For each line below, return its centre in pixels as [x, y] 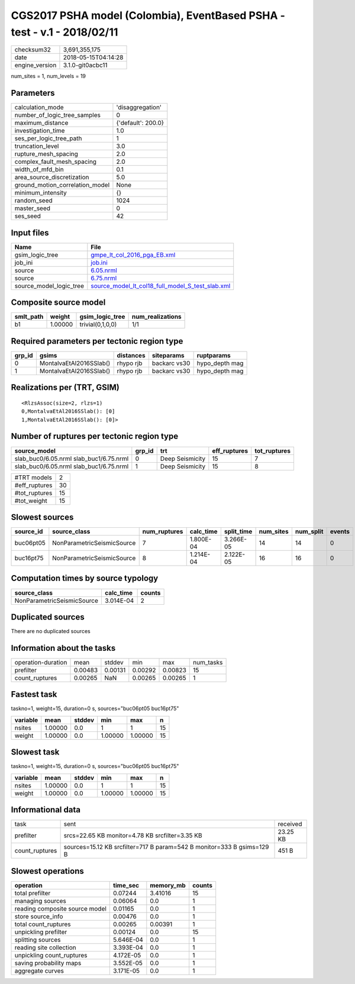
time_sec [126, 885]
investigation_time [40, 131]
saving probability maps [48, 963]
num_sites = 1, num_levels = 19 [48, 76]
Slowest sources [42, 517]
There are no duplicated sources [51, 631]
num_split [309, 531]
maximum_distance [41, 123]
